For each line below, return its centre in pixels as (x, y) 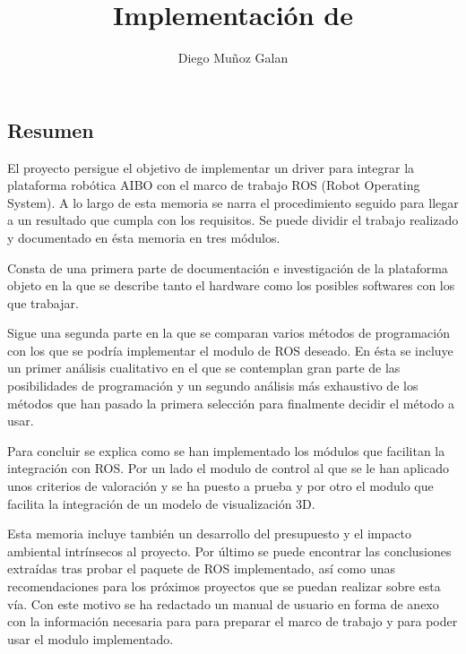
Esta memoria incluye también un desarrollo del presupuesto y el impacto (209, 534)
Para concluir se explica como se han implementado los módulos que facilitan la (226, 450)
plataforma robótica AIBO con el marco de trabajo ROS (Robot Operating (214, 185)
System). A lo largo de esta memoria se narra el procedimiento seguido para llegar (233, 202)
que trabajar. (43, 302)
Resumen (51, 129)
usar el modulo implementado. (91, 638)
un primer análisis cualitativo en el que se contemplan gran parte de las (204, 368)
